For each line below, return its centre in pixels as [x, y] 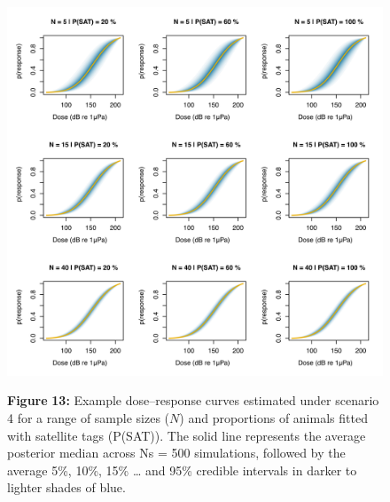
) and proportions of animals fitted [273, 418]
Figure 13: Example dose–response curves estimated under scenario [193, 400]
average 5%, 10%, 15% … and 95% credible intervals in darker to [182, 470]
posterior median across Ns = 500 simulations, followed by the [176, 453]
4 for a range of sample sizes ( [89, 418]
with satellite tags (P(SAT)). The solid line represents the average [187, 435]
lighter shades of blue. [66, 487]
